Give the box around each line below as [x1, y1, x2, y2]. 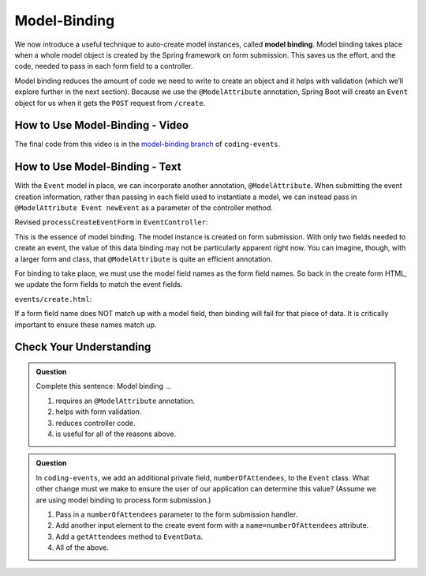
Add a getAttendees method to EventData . [55, 532, 204, 541]
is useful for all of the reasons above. [55, 429, 177, 439]
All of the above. [55, 543, 110, 552]
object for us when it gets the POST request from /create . [14, 98, 206, 107]
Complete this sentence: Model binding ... [35, 382, 172, 391]
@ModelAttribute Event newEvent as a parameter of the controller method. [14, 203, 274, 213]
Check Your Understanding [14, 341, 151, 354]
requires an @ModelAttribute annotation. [55, 396, 196, 405]
